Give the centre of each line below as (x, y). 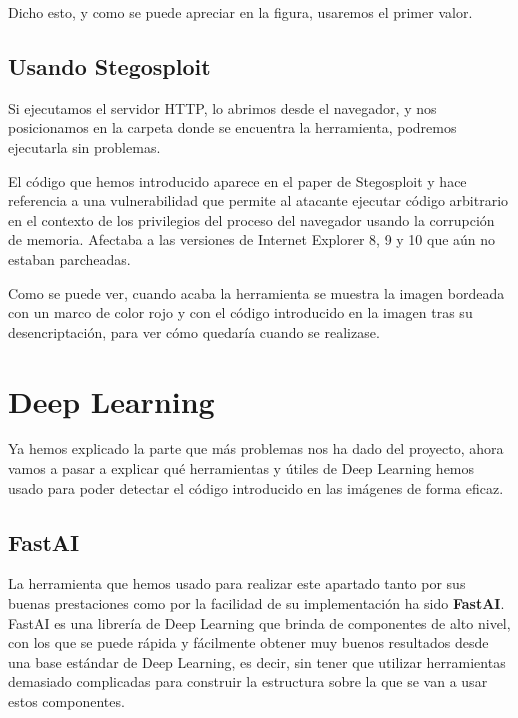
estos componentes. (66, 701)
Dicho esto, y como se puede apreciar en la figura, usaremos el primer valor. (240, 12)
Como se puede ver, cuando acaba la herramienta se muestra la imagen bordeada (256, 292)
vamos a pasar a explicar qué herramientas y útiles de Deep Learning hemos (241, 468)
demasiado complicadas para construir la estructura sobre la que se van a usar (248, 681)
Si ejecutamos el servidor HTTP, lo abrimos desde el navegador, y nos (222, 107)
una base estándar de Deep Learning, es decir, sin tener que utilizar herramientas (257, 661)
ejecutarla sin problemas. (84, 146)
